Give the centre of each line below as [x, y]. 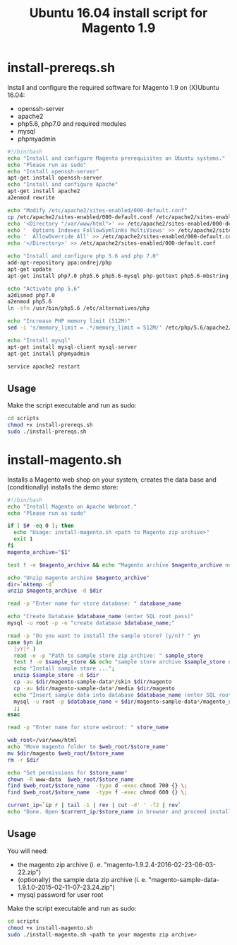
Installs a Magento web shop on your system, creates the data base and [112, 480]
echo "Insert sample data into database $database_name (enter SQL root [123, 695]
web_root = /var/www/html [42, 741]
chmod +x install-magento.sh [50, 928]
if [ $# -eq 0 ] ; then [41, 526]
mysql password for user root [60, 894]
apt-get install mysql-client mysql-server [72, 347]
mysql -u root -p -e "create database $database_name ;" [91, 623]
